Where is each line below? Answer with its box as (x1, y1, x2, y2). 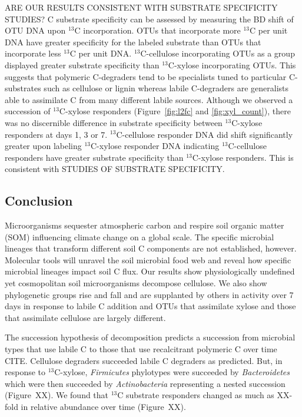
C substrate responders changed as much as (117, 389, 274, 401)
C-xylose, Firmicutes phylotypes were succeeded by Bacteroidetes (54, 366, 290, 378)
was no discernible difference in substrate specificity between (5, 116, 223, 128)
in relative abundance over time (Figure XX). (21, 401, 186, 413)
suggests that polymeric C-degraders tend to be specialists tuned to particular (5, 70, 287, 82)
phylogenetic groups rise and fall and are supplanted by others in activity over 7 (5, 288, 294, 300)
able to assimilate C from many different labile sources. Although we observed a (5, 93, 293, 105)
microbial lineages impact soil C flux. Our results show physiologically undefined (5, 265, 295, 277)
